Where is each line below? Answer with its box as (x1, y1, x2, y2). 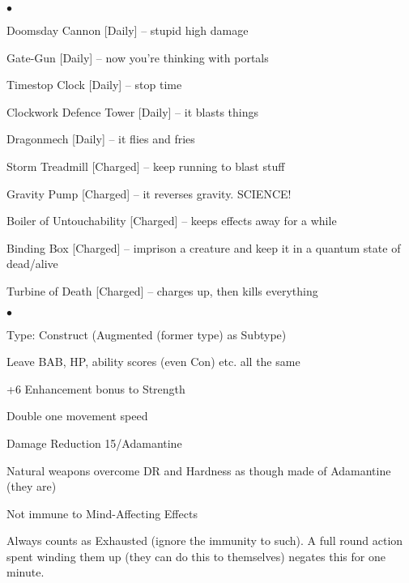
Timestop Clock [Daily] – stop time (6, 76, 182, 93)
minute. (6, 564, 45, 581)
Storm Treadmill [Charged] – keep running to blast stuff (6, 157, 285, 174)
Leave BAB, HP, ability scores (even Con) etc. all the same (6, 353, 300, 370)
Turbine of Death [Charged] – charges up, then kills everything (6, 282, 318, 299)
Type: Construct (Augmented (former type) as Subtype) (6, 326, 287, 343)
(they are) (6, 478, 57, 495)
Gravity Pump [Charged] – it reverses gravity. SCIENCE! (6, 185, 292, 202)
